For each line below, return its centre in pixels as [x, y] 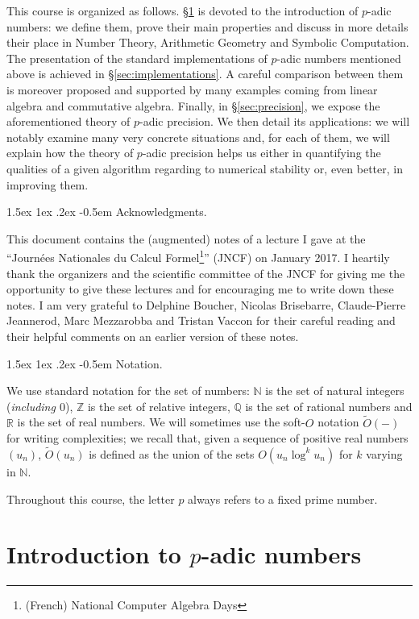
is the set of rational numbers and [329, 406]
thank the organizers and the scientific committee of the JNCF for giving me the [206, 273]
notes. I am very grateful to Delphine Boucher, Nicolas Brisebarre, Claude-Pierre [206, 304]
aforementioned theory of [68, 121]
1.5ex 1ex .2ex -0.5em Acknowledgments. [107, 212]
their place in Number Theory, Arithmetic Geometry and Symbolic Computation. [208, 42]
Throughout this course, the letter [91, 499]
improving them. [48, 184]
